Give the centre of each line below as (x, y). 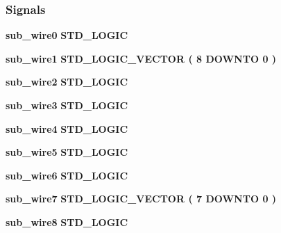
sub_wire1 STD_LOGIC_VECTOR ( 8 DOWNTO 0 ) (141, 58)
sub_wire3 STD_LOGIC (67, 105)
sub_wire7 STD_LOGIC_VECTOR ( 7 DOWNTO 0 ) (141, 199)
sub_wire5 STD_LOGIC (67, 152)
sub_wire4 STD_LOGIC (67, 128)
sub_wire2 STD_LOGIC (67, 82)
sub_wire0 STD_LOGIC (67, 35)
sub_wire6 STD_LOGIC (67, 175)
